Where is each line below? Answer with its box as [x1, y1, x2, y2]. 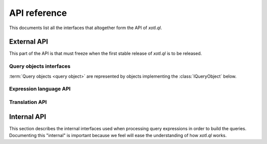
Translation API [9, 98, 47, 105]
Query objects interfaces [9, 63, 71, 70]
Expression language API [9, 86, 71, 93]
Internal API [9, 112, 46, 121]
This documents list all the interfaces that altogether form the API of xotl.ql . [9, 25, 162, 31]
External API [9, 38, 48, 46]
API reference [9, 7, 67, 18]
